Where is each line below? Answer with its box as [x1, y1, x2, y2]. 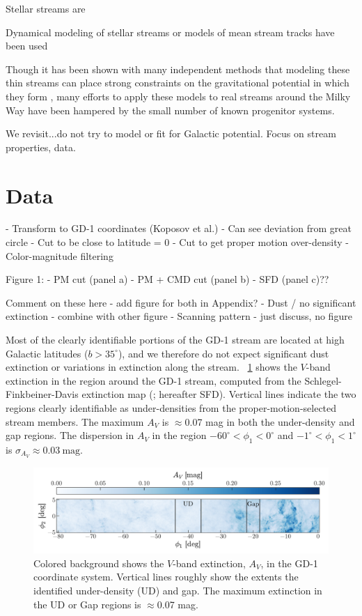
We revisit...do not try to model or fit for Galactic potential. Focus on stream [6, 126, 336, 141]
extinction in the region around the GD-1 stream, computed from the [6, 373, 301, 387]
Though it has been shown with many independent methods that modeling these [6, 61, 350, 76]
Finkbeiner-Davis [6, 387, 79, 401]
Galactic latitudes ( [6, 346, 88, 360]
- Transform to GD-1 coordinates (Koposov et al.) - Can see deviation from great [6, 221, 352, 236]
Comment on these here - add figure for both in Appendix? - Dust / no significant [6, 295, 356, 309]
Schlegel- [304, 373, 342, 387]
